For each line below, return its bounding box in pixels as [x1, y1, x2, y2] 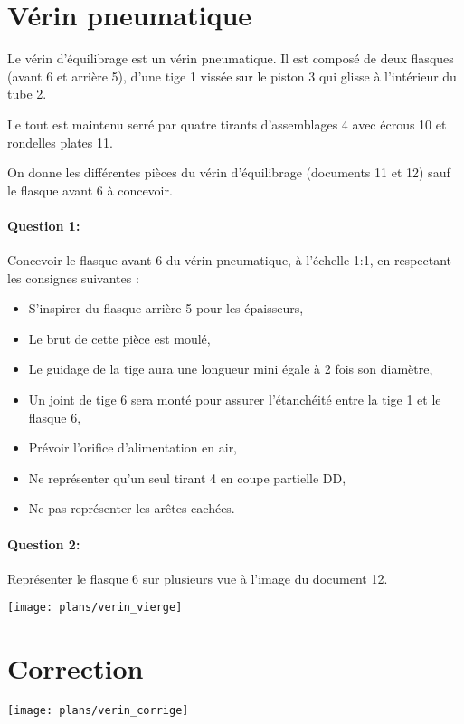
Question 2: [7, 534, 80, 553]
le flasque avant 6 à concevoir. [7, 180, 173, 199]
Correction [7, 650, 144, 687]
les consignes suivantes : [7, 268, 139, 287]
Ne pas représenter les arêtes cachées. [28, 499, 235, 518]
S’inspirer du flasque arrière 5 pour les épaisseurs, [28, 299, 304, 318]
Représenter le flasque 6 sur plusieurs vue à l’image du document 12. [7, 568, 388, 587]
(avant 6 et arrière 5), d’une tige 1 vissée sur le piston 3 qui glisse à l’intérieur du [7, 66, 457, 85]
